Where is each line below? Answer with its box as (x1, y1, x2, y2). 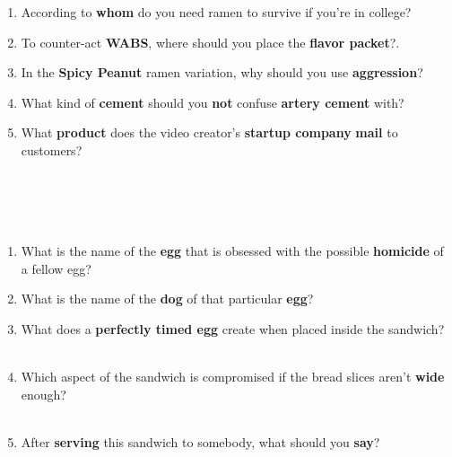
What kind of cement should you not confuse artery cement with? (21, 92, 404, 111)
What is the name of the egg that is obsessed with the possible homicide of (21, 241, 444, 259)
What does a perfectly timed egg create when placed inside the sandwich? (21, 319, 445, 338)
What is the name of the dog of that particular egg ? (21, 289, 314, 308)
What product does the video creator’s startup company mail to (21, 123, 398, 142)
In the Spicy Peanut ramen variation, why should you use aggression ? (21, 63, 423, 82)
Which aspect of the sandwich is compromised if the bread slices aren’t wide (21, 366, 445, 385)
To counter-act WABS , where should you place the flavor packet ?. (21, 32, 400, 51)
